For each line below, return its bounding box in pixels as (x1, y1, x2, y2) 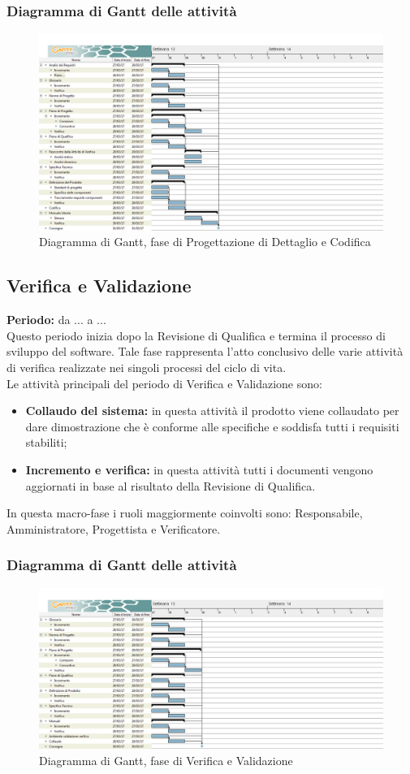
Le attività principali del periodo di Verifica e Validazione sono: (6, 374, 322, 391)
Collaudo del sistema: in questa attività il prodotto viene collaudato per (25, 402, 399, 419)
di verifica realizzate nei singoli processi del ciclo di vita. (6, 359, 287, 376)
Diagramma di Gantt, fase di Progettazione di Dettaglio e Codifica (39, 233, 371, 250)
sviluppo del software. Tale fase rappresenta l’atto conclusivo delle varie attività (6, 343, 404, 360)
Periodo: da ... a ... (6, 311, 106, 328)
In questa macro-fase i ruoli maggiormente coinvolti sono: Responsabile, (6, 504, 363, 521)
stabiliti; (25, 434, 67, 451)
